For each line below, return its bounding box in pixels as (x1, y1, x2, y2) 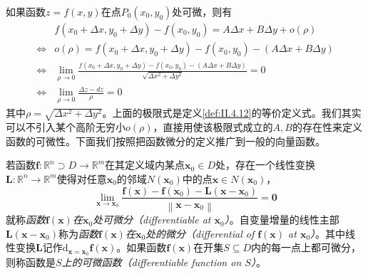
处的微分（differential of (145, 226, 255, 241)
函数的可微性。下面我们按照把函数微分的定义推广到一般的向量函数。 (6, 133, 325, 148)
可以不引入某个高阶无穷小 (6, 120, 126, 135)
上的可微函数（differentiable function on (61, 255, 242, 270)
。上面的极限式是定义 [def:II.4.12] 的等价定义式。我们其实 (102, 105, 362, 120)
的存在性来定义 (292, 120, 362, 135)
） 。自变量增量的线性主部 (224, 212, 339, 227)
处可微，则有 (172, 4, 232, 19)
